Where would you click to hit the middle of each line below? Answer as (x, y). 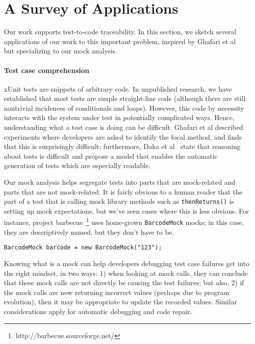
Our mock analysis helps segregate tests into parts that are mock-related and (120, 182)
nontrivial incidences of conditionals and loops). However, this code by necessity (124, 108)
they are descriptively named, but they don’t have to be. (89, 232)
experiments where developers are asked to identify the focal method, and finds (123, 136)
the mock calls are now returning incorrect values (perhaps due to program (117, 292)
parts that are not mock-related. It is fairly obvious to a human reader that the (123, 191)
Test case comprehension (47, 70)
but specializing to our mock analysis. (61, 51)
